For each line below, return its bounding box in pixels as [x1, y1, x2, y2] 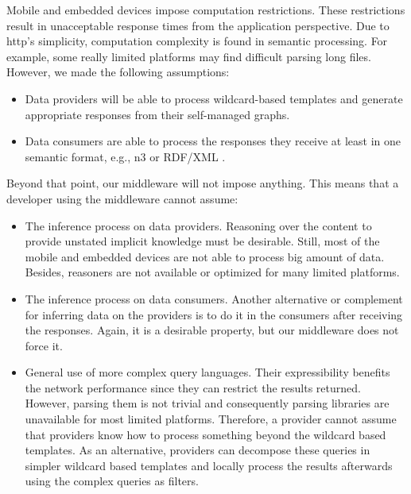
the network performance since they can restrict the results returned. [25, 379, 361, 396]
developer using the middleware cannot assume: [6, 190, 238, 206]
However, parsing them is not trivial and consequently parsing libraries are [25, 395, 390, 411]
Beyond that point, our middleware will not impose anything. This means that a [6, 175, 399, 191]
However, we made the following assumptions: [6, 64, 230, 80]
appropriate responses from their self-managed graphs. [25, 106, 290, 122]
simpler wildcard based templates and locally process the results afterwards [25, 457, 393, 473]
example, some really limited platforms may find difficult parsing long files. [6, 48, 371, 64]
